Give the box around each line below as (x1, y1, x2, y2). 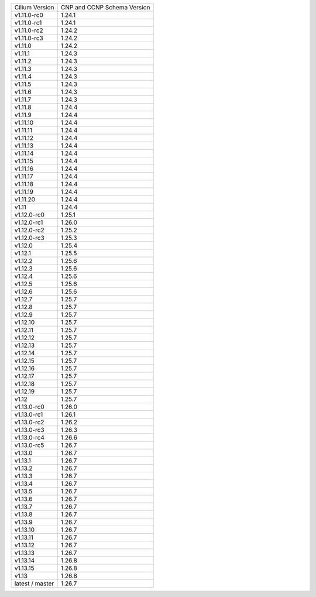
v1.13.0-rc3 (14, 426, 44, 434)
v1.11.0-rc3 (14, 34, 43, 42)
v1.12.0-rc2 (14, 226, 45, 234)
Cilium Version (14, 4, 54, 11)
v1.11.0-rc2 (14, 26, 43, 35)
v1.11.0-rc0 (14, 11, 44, 19)
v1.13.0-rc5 (14, 441, 44, 449)
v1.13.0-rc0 (14, 403, 45, 411)
